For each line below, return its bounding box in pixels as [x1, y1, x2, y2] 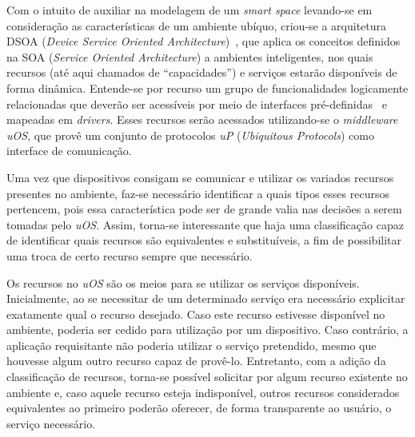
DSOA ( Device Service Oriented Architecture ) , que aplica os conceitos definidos [6, 33, 401, 50]
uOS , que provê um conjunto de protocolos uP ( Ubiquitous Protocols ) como [6, 126, 374, 143]
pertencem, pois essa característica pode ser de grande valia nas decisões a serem [6, 201, 402, 217]
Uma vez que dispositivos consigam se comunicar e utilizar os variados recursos [6, 169, 394, 185]
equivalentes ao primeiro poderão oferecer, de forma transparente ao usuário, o [6, 399, 392, 416]
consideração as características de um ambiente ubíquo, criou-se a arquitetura [6, 17, 387, 34]
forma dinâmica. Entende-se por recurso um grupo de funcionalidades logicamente [6, 79, 409, 96]
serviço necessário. [6, 415, 96, 431]
